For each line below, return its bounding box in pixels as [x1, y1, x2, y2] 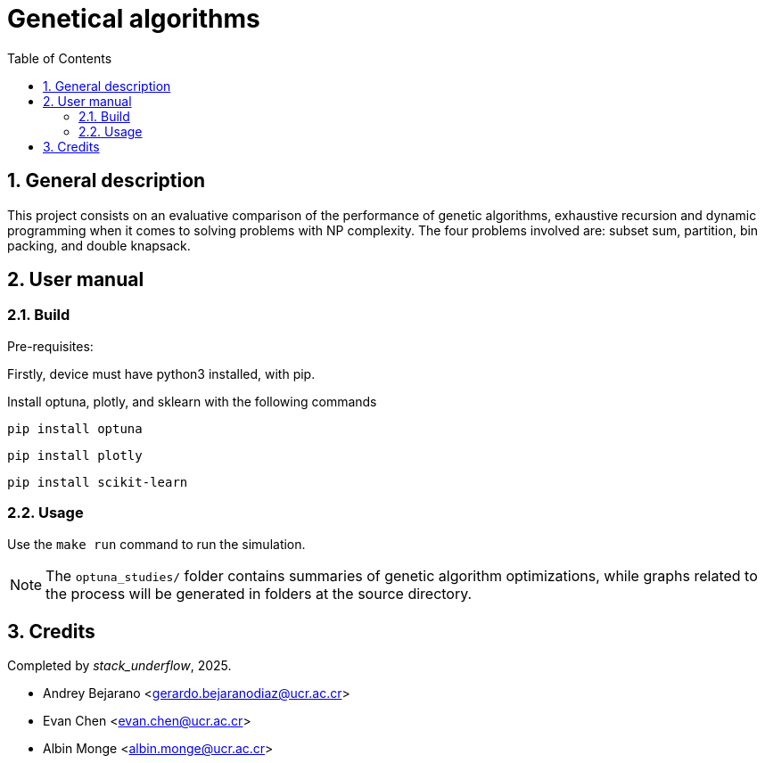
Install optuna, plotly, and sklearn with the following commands [7, 393, 377, 409]
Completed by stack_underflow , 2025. [7, 658, 232, 674]
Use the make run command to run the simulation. [7, 536, 306, 552]
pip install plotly [7, 447, 143, 463]
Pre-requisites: [7, 338, 94, 354]
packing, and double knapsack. [7, 237, 191, 253]
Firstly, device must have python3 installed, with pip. [7, 365, 316, 381]
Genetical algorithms [7, 4, 260, 34]
